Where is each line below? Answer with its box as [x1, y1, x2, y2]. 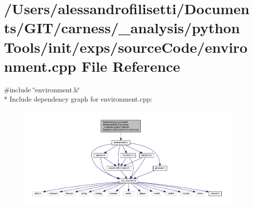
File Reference [81, 56, 180, 76]
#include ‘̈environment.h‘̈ [4, 84, 80, 94]
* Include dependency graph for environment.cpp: [4, 94, 152, 104]
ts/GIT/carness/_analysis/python [4, 18, 240, 38]
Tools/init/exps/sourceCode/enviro [4, 37, 248, 57]
